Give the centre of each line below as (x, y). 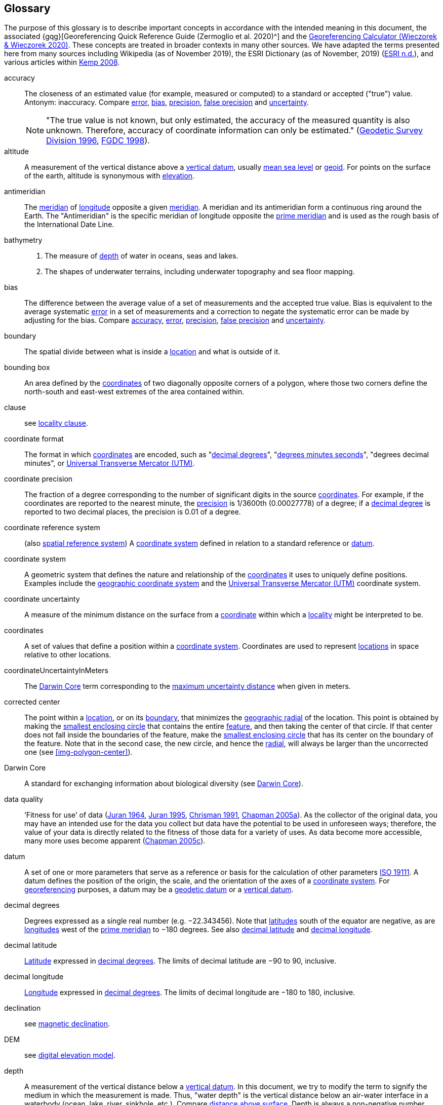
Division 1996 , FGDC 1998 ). (98, 141)
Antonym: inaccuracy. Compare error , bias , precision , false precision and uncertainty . (167, 102)
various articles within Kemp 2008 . (62, 62)
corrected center (32, 702)
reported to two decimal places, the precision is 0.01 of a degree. (133, 512)
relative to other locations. (68, 655)
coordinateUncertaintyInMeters (56, 671)
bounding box (27, 367)
